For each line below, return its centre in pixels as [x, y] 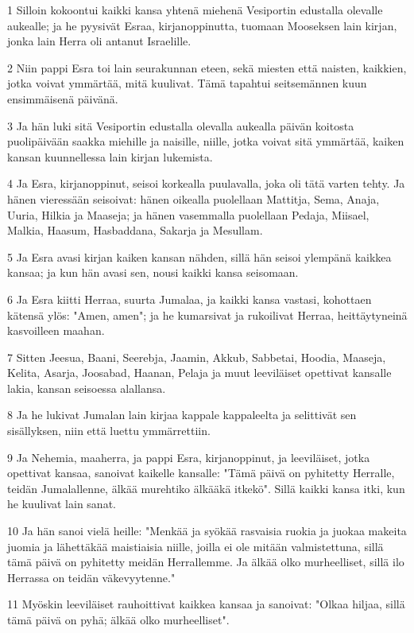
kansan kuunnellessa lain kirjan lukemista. [110, 156]
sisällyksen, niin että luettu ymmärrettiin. [109, 431]
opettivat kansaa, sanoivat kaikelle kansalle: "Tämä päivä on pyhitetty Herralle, [201, 473]
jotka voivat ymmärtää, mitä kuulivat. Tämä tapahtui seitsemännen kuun [187, 83]
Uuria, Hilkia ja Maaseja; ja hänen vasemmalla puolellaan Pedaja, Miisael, [188, 214]
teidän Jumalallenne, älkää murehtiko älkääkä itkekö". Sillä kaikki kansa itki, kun [206, 488]
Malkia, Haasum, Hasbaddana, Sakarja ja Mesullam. [135, 230]
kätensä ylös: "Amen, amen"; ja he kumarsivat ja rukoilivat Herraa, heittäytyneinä [207, 315]
